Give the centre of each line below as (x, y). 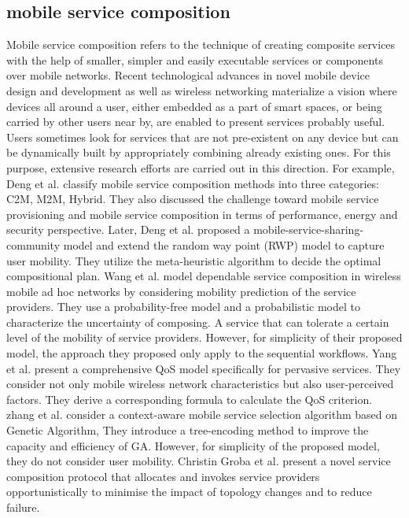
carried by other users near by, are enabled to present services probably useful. (196, 122)
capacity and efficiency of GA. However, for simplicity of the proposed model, (193, 445)
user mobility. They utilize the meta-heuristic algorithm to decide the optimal (194, 260)
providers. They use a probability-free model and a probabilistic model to (184, 307)
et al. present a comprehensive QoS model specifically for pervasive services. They (204, 368)
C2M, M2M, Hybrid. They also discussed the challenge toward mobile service (193, 199)
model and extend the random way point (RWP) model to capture (224, 244)
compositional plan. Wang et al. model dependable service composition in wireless (204, 276)
